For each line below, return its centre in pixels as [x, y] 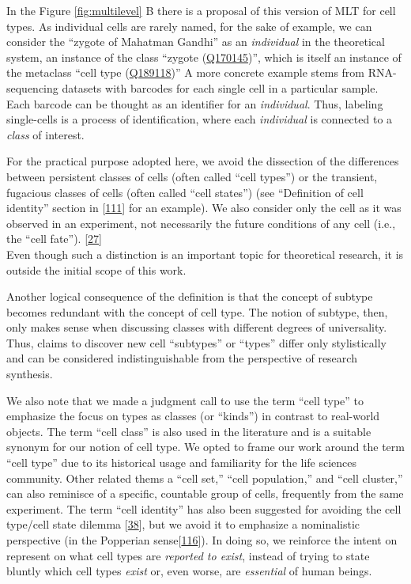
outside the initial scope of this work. [96, 269]
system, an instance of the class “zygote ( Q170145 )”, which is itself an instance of [204, 57]
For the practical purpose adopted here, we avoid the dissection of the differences [203, 161]
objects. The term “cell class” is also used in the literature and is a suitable [189, 431]
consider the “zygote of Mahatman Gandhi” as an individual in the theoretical [196, 42]
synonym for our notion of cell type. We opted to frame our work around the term [205, 447]
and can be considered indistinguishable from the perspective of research [182, 358]
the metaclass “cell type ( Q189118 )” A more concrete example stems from [186, 72]
